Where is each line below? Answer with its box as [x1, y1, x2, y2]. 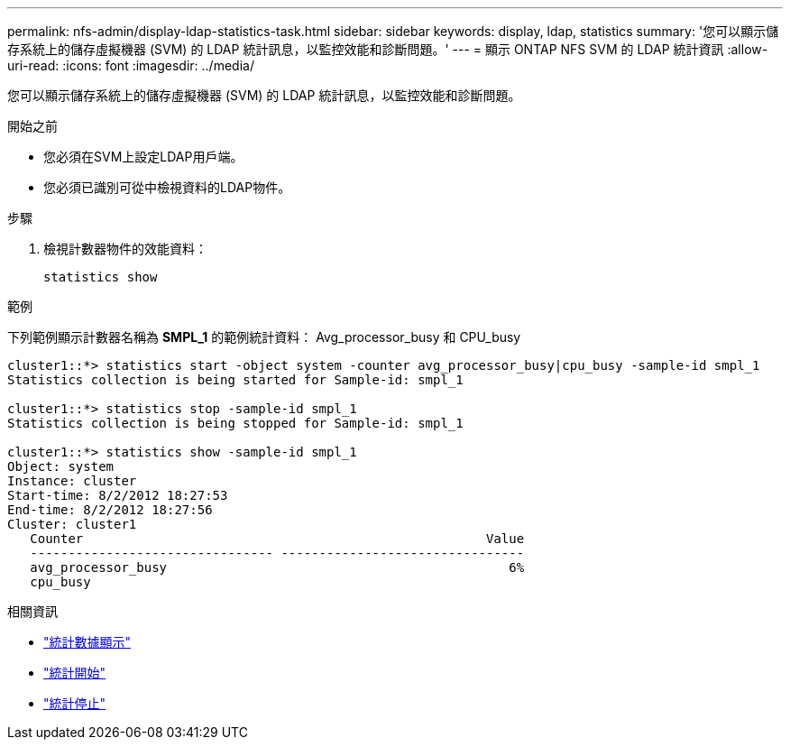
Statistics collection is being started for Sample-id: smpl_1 [7, 373, 464, 387]
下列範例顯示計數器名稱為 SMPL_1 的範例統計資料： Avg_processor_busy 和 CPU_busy [7, 329, 521, 345]
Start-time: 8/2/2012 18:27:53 [7, 488, 228, 503]
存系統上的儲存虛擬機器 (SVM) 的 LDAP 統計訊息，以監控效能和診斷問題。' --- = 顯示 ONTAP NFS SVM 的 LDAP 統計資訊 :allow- [7, 41, 768, 57]
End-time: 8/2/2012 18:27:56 [7, 503, 213, 517]
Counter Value [30, 531, 525, 546]
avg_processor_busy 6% [30, 560, 525, 575]
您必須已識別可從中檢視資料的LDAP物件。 [43, 180, 291, 195]
